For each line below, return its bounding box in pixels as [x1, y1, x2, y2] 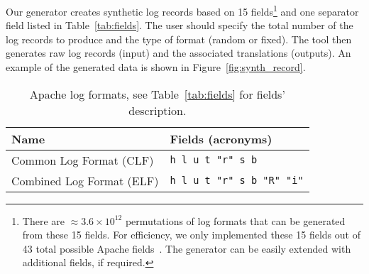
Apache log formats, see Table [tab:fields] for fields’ [29, 85, 285, 102]
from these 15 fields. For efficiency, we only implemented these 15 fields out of [22, 227, 360, 242]
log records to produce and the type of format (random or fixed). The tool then [6, 31, 352, 46]
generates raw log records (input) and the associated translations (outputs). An [6, 45, 351, 60]
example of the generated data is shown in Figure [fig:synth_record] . [6, 60, 306, 75]
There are [22, 213, 65, 228]
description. [128, 102, 187, 119]
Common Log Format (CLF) [11, 151, 154, 168]
